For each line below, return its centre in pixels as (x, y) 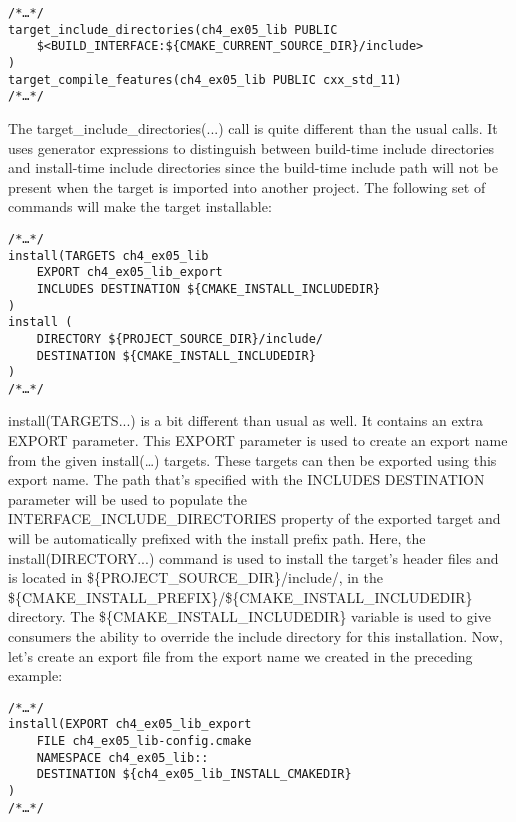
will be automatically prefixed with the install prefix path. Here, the (217, 538)
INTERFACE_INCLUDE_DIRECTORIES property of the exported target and (254, 518)
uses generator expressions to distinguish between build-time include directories (251, 147)
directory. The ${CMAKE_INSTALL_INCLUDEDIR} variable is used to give (249, 616)
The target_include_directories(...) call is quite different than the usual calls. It (253, 127)
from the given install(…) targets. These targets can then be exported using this (252, 459)
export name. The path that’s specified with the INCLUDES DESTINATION (246, 479)
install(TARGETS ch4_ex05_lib (108, 255)
